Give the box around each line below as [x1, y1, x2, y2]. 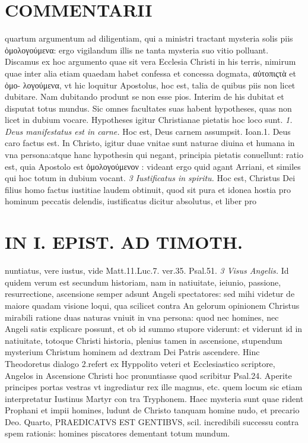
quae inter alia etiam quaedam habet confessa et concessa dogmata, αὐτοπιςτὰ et [5, 67, 296, 79]
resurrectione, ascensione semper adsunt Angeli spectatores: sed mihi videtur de [5, 287, 295, 300]
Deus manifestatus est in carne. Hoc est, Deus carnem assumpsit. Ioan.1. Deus [5, 125, 291, 137]
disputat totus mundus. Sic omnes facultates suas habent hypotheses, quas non [5, 102, 292, 114]
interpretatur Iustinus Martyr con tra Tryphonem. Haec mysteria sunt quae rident [5, 392, 304, 404]
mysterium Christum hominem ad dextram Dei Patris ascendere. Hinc [5, 346, 260, 358]
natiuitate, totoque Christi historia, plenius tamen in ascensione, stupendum [5, 334, 282, 346]
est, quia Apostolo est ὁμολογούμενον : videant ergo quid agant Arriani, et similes [5, 160, 301, 172]
